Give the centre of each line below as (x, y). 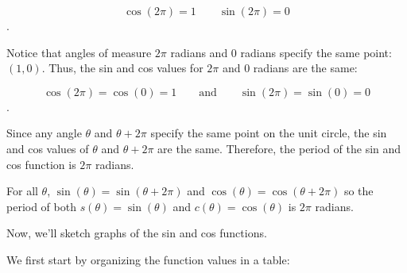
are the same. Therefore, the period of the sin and (279, 148)
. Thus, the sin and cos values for (122, 68)
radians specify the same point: (316, 52)
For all (22, 191)
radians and (199, 52)
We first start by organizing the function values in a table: (148, 259)
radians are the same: (305, 68)
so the (359, 191)
